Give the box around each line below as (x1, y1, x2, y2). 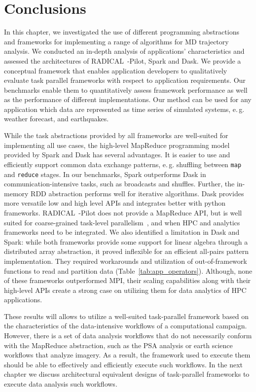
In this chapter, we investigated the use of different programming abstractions (4, 27, 239, 37)
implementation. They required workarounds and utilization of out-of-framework (4, 255, 247, 266)
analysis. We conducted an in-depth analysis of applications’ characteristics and (4, 46, 245, 56)
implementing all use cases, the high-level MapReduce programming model (4, 140, 230, 150)
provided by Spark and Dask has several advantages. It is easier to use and (4, 149, 230, 160)
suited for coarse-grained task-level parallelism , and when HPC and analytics (4, 217, 240, 227)
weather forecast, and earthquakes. (4, 113, 109, 124)
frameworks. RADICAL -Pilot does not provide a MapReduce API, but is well (4, 207, 242, 217)
